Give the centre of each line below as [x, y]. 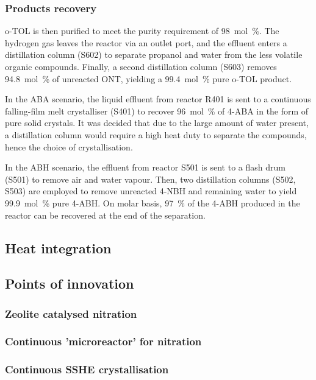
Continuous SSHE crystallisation [87, 369]
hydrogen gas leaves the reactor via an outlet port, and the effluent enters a [146, 42]
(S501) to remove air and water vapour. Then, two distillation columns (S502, [150, 179]
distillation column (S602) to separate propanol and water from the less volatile [154, 55]
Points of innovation [70, 283]
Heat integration [58, 248]
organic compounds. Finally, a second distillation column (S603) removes [141, 66]
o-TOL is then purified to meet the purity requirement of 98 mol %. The [142, 31]
